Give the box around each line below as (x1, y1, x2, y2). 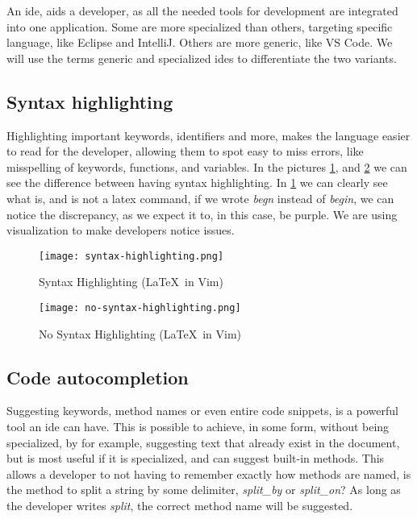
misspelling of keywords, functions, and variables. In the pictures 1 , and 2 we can (6, 158, 407, 175)
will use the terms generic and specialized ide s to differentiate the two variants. (6, 49, 397, 66)
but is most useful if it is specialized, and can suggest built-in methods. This (6, 450, 385, 467)
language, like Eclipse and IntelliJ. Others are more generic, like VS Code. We (6, 34, 393, 51)
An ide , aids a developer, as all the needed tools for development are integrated (6, 2, 398, 19)
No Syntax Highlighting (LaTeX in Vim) (39, 325, 242, 342)
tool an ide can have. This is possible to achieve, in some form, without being (6, 418, 390, 435)
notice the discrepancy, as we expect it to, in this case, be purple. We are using (6, 206, 398, 222)
